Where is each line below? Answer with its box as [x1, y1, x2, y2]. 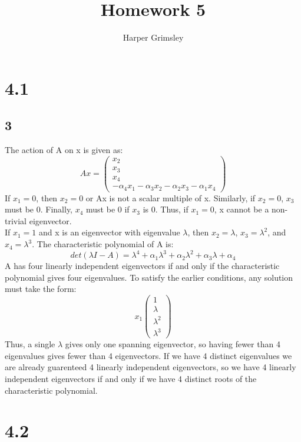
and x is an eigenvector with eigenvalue [39, 226, 180, 238]
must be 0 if [86, 203, 130, 215]
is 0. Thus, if [143, 203, 188, 215]
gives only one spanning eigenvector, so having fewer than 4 [65, 338, 280, 350]
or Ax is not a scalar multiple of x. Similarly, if [85, 191, 256, 204]
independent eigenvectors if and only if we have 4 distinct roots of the [5, 372, 257, 384]
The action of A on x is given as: [5, 144, 123, 156]
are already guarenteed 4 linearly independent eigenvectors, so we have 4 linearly [5, 361, 296, 373]
